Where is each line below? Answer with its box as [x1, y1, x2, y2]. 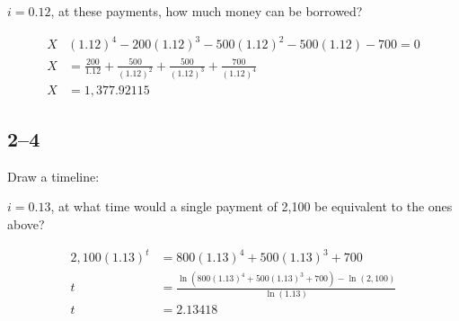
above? [7, 214, 45, 233]
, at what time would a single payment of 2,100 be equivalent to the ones [50, 197, 453, 216]
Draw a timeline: [7, 166, 100, 185]
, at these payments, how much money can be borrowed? [50, 2, 363, 20]
